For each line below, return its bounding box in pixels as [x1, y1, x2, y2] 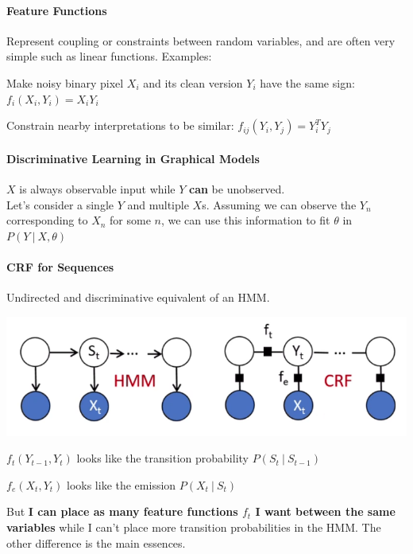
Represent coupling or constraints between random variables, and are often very [6, 32, 396, 49]
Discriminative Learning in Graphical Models [6, 150, 260, 166]
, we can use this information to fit [160, 212, 330, 228]
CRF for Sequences [6, 258, 114, 275]
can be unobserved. [189, 180, 285, 197]
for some [110, 212, 151, 228]
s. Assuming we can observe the [202, 196, 357, 213]
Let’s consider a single [6, 196, 114, 213]
